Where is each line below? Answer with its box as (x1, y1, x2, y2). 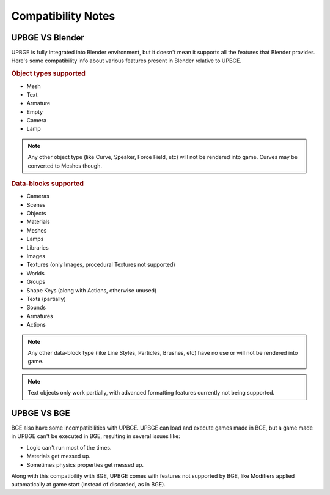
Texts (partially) (26, 295, 67, 302)
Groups (26, 278, 46, 286)
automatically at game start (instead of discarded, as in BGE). (11, 481, 166, 488)
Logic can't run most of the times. (26, 444, 112, 451)
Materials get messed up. (26, 453, 91, 460)
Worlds (26, 269, 45, 277)
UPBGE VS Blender (11, 32, 85, 43)
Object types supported (11, 69, 86, 78)
